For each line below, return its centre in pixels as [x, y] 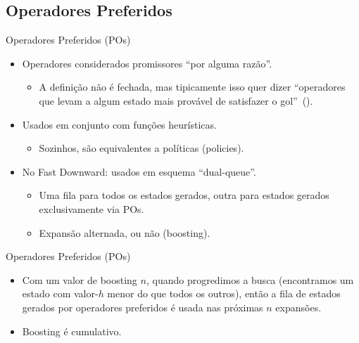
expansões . [298, 307]
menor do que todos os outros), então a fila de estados [224, 293]
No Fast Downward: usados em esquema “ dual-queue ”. [139, 171]
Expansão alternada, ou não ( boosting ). [125, 232]
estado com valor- [60, 293]
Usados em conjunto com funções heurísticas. [119, 124]
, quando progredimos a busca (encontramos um [250, 279]
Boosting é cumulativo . [72, 331]
